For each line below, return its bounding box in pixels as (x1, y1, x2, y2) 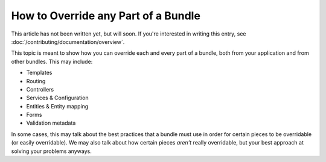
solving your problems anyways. (11, 148, 92, 155)
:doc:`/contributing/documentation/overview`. (11, 38, 125, 45)
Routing (26, 77, 46, 84)
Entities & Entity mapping (26, 102, 89, 110)
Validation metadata (26, 119, 76, 126)
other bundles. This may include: (11, 58, 93, 65)
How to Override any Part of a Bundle (11, 9, 200, 22)
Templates (26, 69, 53, 76)
